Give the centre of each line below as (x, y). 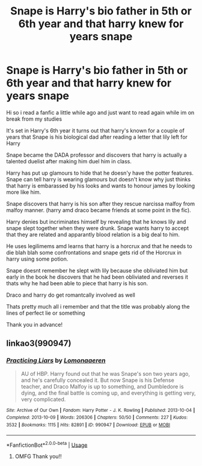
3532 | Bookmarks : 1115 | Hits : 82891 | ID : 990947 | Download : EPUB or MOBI (88, 425)
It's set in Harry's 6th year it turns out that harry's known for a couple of (95, 130)
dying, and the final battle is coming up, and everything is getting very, (108, 393)
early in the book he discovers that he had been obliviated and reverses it (97, 277)
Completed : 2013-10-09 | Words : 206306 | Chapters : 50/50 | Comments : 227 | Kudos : (97, 418)
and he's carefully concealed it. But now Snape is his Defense (97, 380)
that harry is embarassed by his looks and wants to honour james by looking (101, 186)
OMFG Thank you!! (38, 456)
